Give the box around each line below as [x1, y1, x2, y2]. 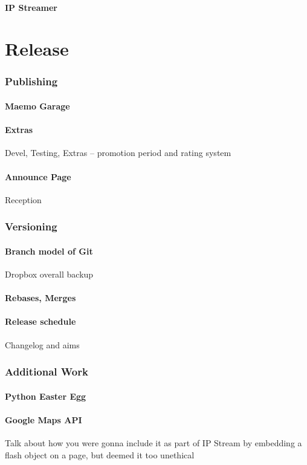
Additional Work [5, 364, 88, 379]
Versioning [5, 219, 57, 234]
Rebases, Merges [5, 291, 76, 304]
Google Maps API [5, 413, 82, 426]
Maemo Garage [5, 100, 70, 112]
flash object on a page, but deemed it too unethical [5, 448, 195, 461]
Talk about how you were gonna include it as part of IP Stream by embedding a [5, 437, 302, 449]
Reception [5, 193, 42, 206]
